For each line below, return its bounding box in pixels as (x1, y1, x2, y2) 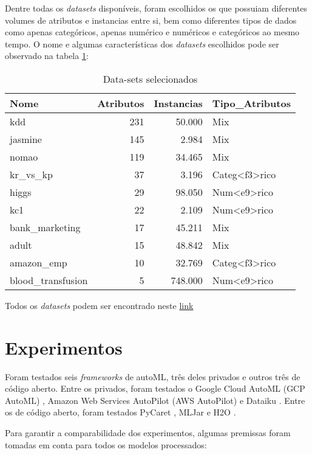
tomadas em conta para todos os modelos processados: (5, 438, 207, 451)
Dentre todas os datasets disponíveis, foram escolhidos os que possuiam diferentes (5, 2, 308, 14)
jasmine (10, 131, 42, 146)
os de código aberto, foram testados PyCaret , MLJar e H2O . (5, 406, 236, 419)
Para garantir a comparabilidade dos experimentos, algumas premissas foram (5, 426, 291, 439)
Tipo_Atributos (212, 96, 291, 110)
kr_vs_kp (10, 167, 53, 181)
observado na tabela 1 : (5, 49, 89, 62)
